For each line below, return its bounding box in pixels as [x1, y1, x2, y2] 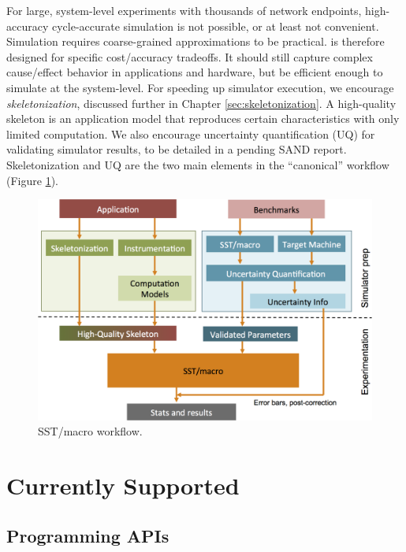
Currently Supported [6, 469, 240, 502]
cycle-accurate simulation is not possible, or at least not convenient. [51, 17, 379, 34]
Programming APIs [6, 523, 169, 547]
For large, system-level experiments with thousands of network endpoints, [6, 2, 362, 18]
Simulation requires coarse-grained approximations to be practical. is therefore [6, 33, 385, 50]
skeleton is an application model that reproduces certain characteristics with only [6, 110, 400, 127]
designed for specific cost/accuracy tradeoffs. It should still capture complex [6, 48, 373, 65]
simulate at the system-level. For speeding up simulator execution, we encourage [6, 79, 394, 95]
